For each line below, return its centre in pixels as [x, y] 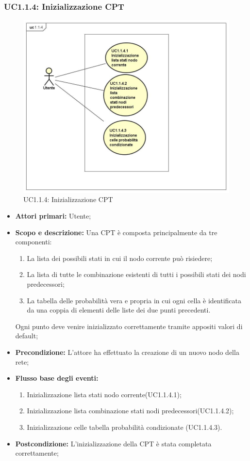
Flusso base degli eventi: [57, 378]
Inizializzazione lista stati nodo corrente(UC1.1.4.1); [104, 394]
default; [27, 336]
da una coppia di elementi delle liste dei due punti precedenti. [119, 310]
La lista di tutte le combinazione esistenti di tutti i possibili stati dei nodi [136, 274]
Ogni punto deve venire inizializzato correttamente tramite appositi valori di [129, 326]
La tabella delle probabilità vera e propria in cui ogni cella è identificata [134, 300]
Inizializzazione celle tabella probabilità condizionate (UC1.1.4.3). [125, 427]
